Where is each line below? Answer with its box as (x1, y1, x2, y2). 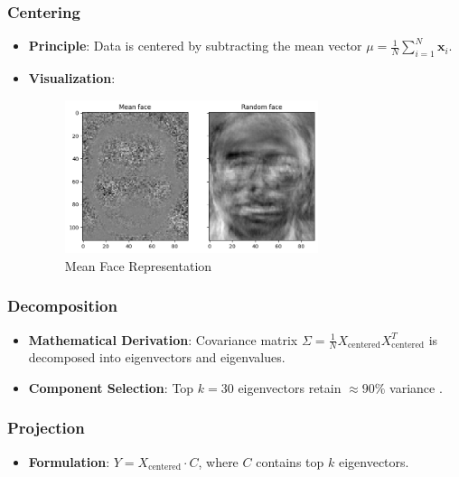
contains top (256, 452, 324, 471)
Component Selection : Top (28, 378, 194, 397)
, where (198, 452, 239, 471)
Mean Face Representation (64, 256, 212, 275)
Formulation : (28, 452, 110, 471)
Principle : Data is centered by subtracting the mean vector (28, 36, 362, 55)
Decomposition (7, 295, 117, 317)
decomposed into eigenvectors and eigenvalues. (28, 348, 286, 367)
